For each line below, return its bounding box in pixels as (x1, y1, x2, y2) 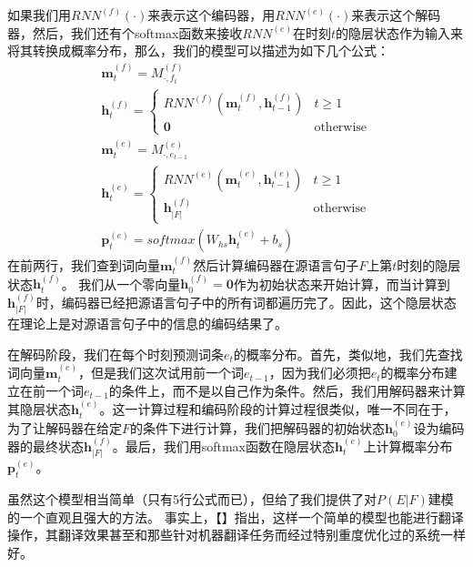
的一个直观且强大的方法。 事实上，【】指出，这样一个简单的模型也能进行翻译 (7, 507, 464, 526)
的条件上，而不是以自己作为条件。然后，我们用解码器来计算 (108, 380, 466, 400)
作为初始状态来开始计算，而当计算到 (233, 274, 450, 293)
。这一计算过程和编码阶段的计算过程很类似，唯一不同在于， (99, 400, 457, 419)
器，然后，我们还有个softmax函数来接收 (7, 23, 243, 42)
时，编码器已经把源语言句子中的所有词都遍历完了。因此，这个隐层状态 (35, 292, 457, 311)
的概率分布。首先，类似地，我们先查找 (233, 344, 463, 363)
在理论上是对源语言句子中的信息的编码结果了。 (7, 314, 287, 333)
